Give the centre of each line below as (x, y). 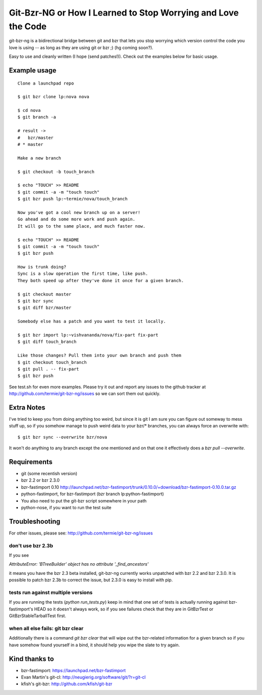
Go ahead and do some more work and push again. (76, 219)
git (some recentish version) (49, 474)
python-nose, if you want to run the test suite (66, 508)
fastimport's (21, 609)
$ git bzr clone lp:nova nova (54, 97)
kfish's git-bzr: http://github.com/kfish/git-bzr (67, 684)
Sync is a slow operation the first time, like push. (83, 274)
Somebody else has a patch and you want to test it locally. (92, 321)
